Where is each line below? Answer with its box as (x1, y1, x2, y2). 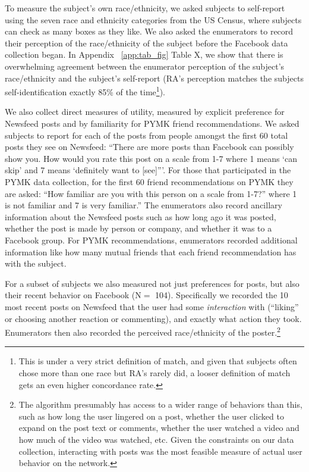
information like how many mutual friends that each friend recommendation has (5, 245, 297, 258)
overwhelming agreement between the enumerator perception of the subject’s (5, 60, 285, 72)
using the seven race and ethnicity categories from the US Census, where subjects (5, 13, 302, 26)
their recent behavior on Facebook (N (5, 289, 141, 301)
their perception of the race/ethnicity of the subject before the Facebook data (5, 36, 288, 49)
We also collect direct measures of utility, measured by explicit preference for (5, 105, 285, 118)
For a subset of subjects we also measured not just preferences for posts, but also (5, 277, 299, 289)
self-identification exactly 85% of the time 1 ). (5, 84, 165, 98)
